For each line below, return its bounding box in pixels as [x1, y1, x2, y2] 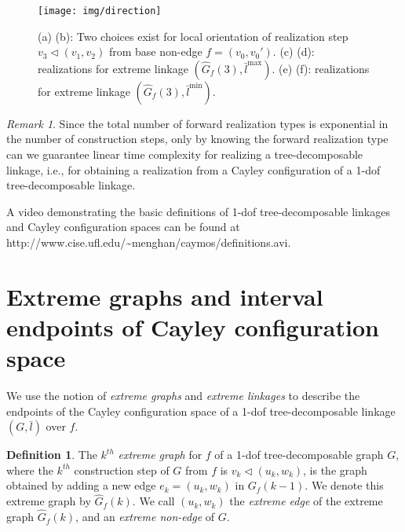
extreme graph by [6, 493, 91, 509]
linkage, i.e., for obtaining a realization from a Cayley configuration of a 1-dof [6, 161, 381, 178]
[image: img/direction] [38, 6, 162, 17]
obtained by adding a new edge [6, 477, 156, 493]
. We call [132, 493, 175, 509]
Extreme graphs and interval [6, 280, 323, 312]
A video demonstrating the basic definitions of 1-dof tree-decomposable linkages [6, 203, 390, 219]
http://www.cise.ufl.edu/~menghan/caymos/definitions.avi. [6, 234, 291, 250]
